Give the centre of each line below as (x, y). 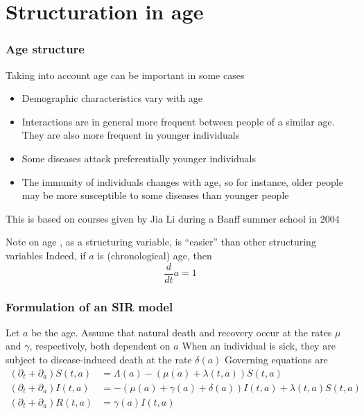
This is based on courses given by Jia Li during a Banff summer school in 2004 (173, 218)
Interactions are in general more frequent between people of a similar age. (178, 121)
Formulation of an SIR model (89, 306)
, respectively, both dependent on (100, 346)
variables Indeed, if (46, 255)
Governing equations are (276, 359)
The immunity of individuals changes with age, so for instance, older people (182, 181)
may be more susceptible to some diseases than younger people (155, 195)
